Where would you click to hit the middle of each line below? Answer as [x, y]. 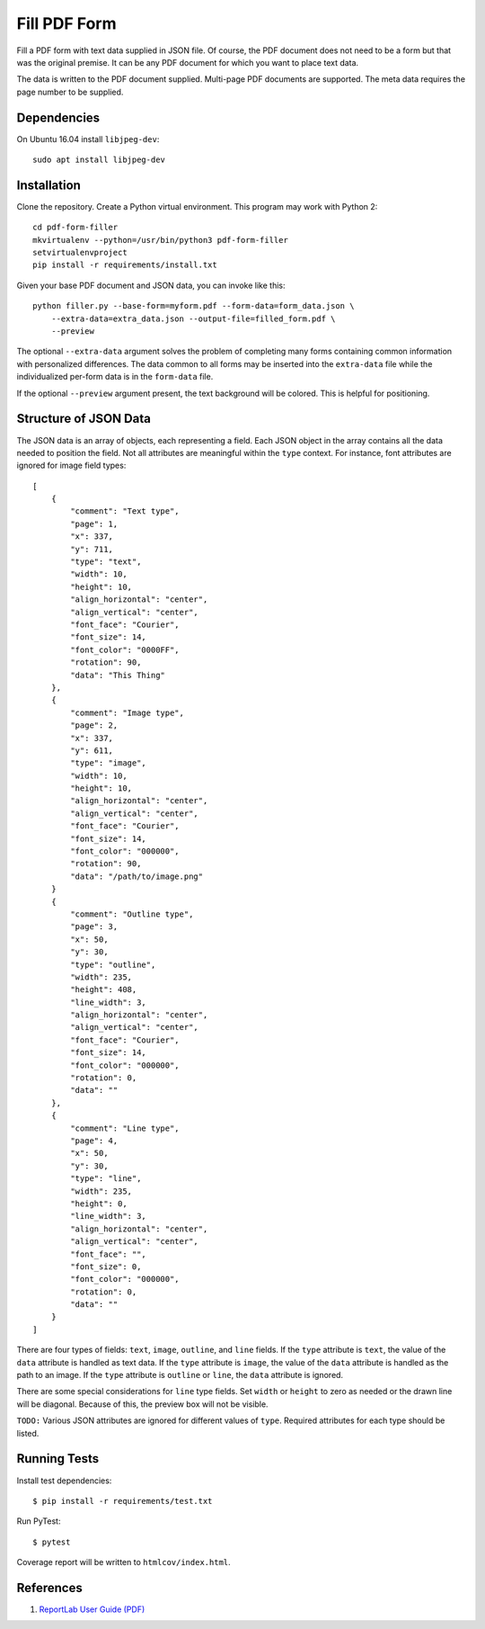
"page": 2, [94, 725]
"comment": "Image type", [127, 712]
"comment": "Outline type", [132, 914]
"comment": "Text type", [125, 511]
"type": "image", [109, 763]
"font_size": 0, [106, 1267]
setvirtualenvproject [80, 253]
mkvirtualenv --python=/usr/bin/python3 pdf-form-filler [161, 240]
